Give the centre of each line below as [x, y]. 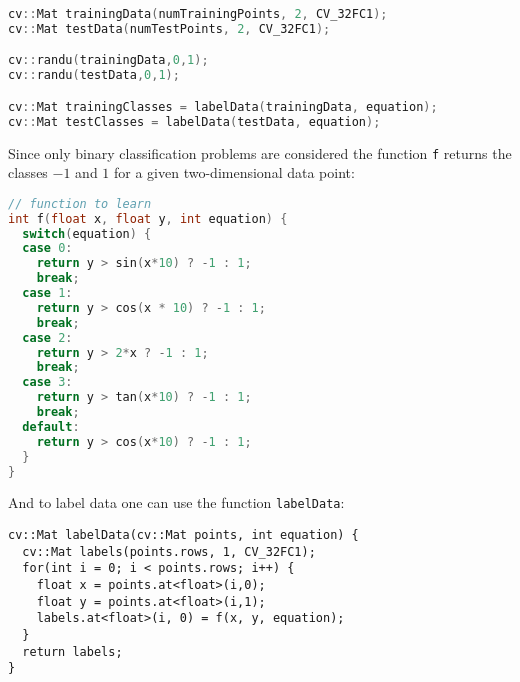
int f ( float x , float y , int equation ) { [148, 218]
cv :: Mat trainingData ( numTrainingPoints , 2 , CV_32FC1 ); [198, 14]
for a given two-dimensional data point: [234, 172]
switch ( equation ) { [87, 233]
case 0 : [47, 248]
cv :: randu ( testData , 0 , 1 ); [94, 75]
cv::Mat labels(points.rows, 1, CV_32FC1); [169, 551]
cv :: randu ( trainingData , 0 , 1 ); [108, 60]
